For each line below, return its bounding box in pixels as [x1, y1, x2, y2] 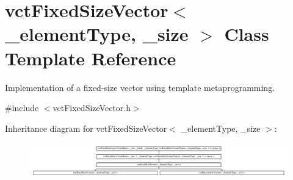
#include [5, 101, 39, 114]
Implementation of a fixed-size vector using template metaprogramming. [5, 81, 275, 93]
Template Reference [5, 45, 176, 70]
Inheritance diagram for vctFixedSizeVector [5, 121, 167, 134]
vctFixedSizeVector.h [52, 101, 131, 114]
